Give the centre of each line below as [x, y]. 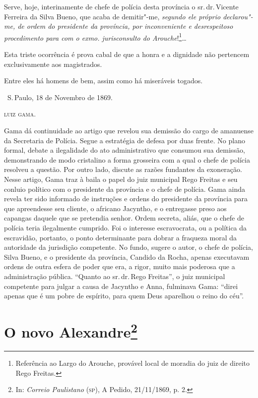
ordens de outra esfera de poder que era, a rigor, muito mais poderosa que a [120, 266]
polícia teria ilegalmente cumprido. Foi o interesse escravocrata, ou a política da [126, 227]
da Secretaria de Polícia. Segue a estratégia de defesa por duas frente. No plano [125, 140]
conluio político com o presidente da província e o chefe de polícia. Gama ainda [125, 189]
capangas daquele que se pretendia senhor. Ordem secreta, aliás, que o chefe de [124, 218]
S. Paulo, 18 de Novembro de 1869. [60, 97]
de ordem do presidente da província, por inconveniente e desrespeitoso [125, 26]
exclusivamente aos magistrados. [53, 64]
